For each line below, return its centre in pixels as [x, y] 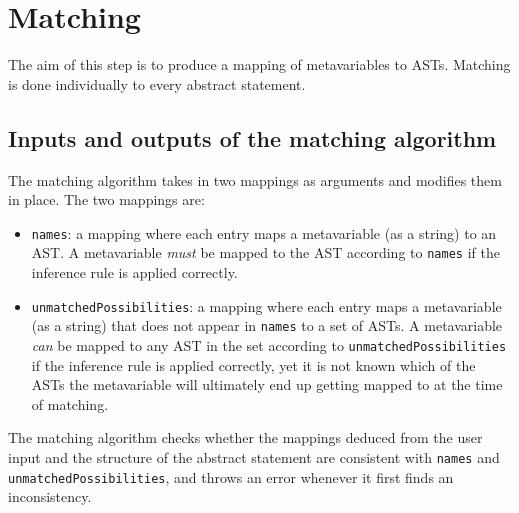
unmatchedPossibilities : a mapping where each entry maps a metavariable [266, 305]
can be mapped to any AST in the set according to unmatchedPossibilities [269, 344]
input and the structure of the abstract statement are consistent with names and [254, 456]
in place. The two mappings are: [106, 199]
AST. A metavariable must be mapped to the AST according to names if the [265, 252]
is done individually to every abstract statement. [157, 83]
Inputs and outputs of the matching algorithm [252, 137]
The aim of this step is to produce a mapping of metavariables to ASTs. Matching [259, 64]
